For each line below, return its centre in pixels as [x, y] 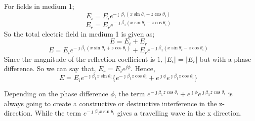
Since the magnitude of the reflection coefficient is [80, 59]
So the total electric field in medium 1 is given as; [79, 33]
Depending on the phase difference [56, 94]
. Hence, [143, 68]
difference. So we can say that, [50, 68]
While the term [58, 113]
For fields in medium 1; [39, 6]
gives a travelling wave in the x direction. [180, 113]
